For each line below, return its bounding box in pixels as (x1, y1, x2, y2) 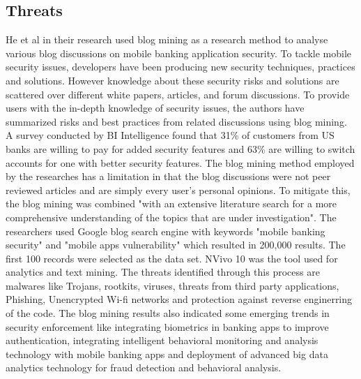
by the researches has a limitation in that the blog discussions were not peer (6, 169, 331, 184)
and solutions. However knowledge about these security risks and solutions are (6, 73, 339, 87)
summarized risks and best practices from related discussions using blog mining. (6, 114, 347, 128)
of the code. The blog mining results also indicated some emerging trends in (6, 306, 330, 320)
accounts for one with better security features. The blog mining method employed (6, 155, 355, 170)
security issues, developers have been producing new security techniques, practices (6, 59, 355, 74)
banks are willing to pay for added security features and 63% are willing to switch (6, 141, 355, 156)
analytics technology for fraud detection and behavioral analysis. (6, 360, 282, 375)
